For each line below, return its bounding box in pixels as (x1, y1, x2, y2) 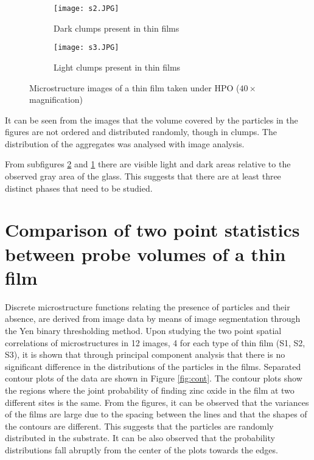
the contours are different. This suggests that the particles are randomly (5, 419, 274, 432)
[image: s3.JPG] (54, 43, 119, 52)
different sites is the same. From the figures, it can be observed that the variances (5, 396, 309, 408)
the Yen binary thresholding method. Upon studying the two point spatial (5, 324, 282, 336)
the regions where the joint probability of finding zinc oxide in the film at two (5, 383, 295, 396)
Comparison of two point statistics (5, 217, 300, 242)
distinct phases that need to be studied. (5, 181, 153, 194)
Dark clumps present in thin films (54, 21, 180, 34)
